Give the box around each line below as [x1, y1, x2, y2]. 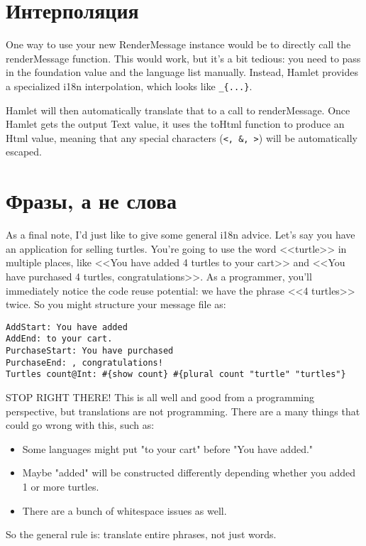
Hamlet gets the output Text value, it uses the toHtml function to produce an [6, 116, 345, 131]
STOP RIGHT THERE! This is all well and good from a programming [6, 389, 314, 404]
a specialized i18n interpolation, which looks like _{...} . [6, 78, 253, 93]
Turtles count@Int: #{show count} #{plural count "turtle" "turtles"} [6, 369, 346, 380]
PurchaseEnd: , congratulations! [6, 357, 163, 368]
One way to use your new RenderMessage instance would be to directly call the [6, 37, 351, 52]
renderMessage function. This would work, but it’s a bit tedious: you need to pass [6, 50, 361, 65]
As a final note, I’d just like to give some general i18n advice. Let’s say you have [6, 227, 355, 242]
